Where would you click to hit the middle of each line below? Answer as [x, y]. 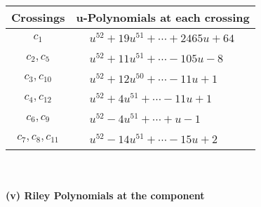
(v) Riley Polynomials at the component [105, 195]
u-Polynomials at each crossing [163, 17]
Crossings [38, 17]
